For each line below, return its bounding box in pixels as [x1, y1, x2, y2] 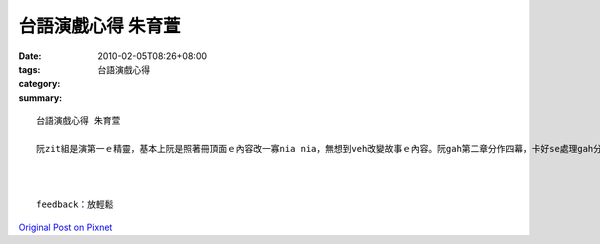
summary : [18, 91, 63, 104]
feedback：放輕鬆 [36, 199, 114, 210]
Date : [18, 50, 42, 62]
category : [18, 78, 61, 90]
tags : [18, 63, 41, 75]
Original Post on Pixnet [18, 221, 113, 233]
